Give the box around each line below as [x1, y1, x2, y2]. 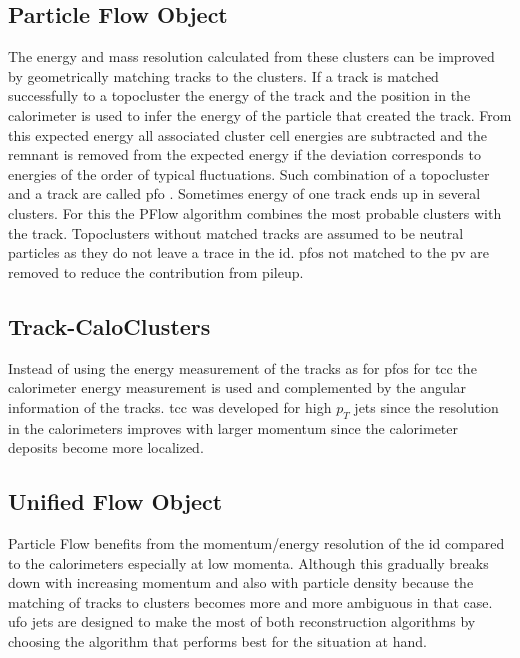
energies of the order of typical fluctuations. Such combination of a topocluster [8, 163, 490, 184]
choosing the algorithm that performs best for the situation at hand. [8, 630, 427, 651]
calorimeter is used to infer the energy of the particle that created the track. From [8, 104, 512, 125]
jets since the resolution [354, 396, 499, 417]
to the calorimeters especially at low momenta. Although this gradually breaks [8, 552, 489, 573]
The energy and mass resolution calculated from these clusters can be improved [8, 46, 495, 67]
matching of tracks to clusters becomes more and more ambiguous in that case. [8, 591, 493, 612]
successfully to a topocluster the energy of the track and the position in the [8, 85, 471, 106]
